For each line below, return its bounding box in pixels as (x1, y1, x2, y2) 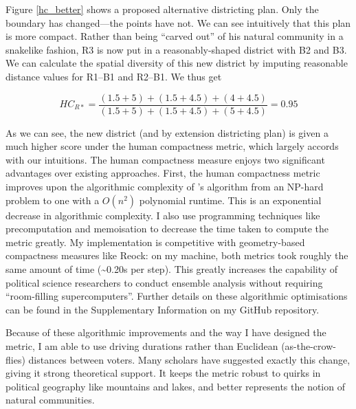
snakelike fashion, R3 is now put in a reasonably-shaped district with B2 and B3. (5, 42, 347, 56)
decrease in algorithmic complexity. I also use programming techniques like (5, 208, 320, 222)
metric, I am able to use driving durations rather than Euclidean (5, 338, 278, 353)
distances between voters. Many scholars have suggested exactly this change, (28, 352, 351, 366)
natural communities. (5, 393, 95, 407)
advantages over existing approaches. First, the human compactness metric (5, 166, 320, 180)
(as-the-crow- (281, 338, 336, 353)
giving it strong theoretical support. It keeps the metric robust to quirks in (5, 366, 321, 380)
